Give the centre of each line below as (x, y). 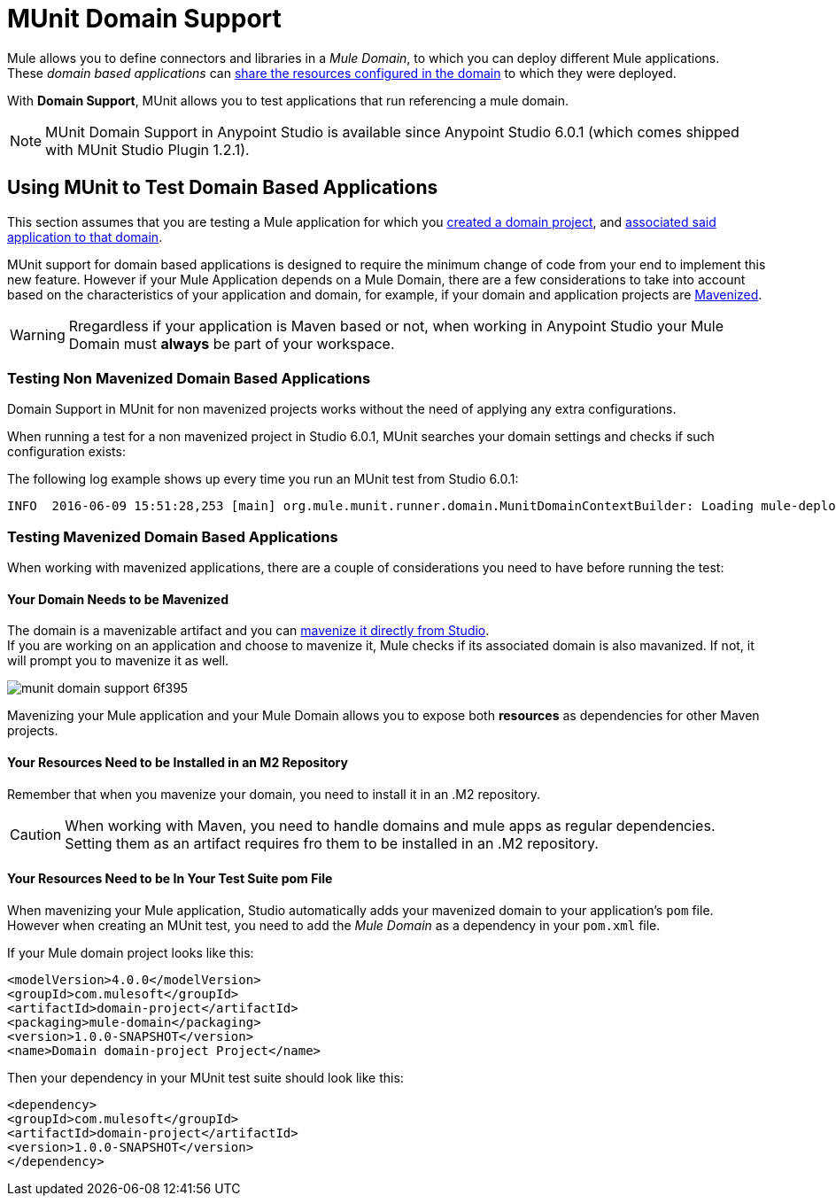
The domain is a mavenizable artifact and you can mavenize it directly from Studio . (248, 631)
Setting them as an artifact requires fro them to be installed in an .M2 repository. (332, 843)
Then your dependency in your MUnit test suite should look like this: (205, 1077)
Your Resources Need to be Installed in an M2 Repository (178, 762)
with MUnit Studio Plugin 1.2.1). (147, 149)
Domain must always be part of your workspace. (232, 343)
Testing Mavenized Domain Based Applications (173, 536)
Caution (36, 834)
